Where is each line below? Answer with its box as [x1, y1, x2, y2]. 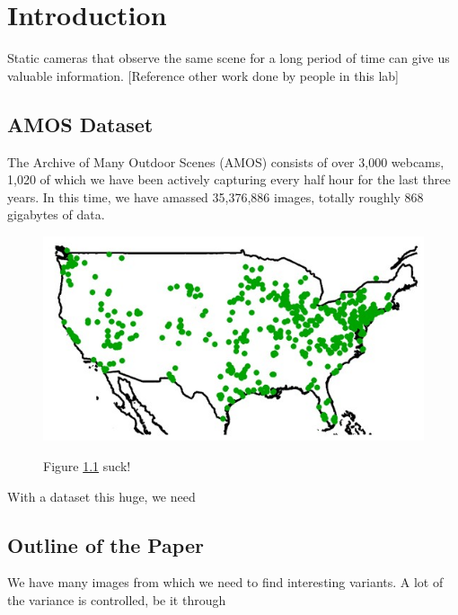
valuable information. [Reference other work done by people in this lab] [7, 66, 400, 85]
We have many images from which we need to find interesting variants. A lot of [7, 573, 444, 592]
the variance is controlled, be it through [7, 590, 226, 609]
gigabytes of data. [7, 205, 105, 224]
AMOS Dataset [7, 110, 154, 138]
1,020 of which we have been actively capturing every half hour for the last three [7, 170, 451, 189]
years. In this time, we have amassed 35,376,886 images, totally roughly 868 [7, 187, 424, 206]
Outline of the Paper [7, 530, 204, 558]
